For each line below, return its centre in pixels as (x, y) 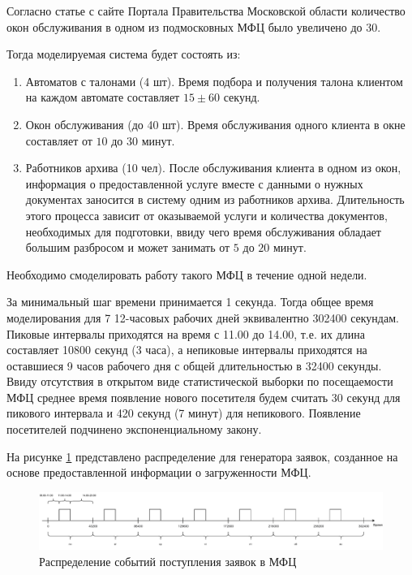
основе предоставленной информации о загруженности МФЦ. (159, 472)
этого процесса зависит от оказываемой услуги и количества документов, (206, 215)
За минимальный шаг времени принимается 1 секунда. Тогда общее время (190, 302)
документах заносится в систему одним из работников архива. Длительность (215, 199)
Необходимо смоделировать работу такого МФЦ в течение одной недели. (187, 274)
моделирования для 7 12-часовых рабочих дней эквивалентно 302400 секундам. (203, 317)
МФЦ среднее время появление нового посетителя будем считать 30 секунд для (204, 397)
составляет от (59, 140)
